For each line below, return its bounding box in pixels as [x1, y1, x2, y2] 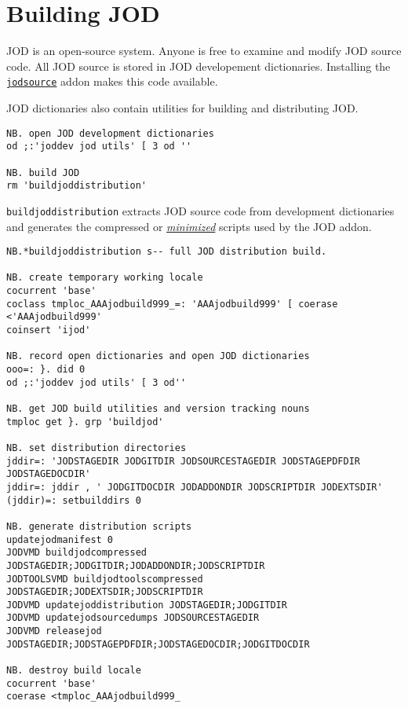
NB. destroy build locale [6, 665, 141, 677]
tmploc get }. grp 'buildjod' [6, 416, 164, 427]
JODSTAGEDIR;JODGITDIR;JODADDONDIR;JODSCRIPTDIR [6, 559, 265, 571]
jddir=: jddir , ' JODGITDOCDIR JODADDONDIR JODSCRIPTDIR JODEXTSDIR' [6, 481, 383, 493]
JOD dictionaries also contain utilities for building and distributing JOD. [6, 99, 359, 116]
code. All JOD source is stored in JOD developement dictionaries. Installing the [6, 57, 391, 74]
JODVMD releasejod [6, 625, 102, 637]
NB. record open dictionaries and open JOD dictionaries [6, 350, 310, 362]
